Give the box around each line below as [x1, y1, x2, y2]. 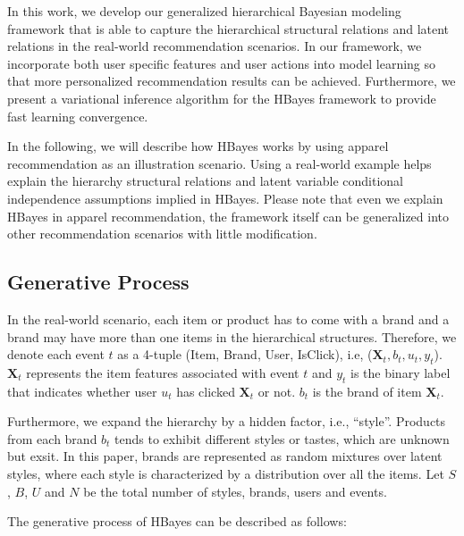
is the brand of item [312, 381, 422, 400]
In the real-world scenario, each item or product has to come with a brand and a [7, 309, 450, 328]
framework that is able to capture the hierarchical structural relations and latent [7, 19, 450, 38]
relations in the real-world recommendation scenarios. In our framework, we [7, 37, 422, 55]
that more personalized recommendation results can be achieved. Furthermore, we [7, 71, 456, 90]
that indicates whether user [7, 381, 157, 400]
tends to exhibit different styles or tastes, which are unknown [114, 429, 450, 448]
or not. [257, 381, 296, 400]
